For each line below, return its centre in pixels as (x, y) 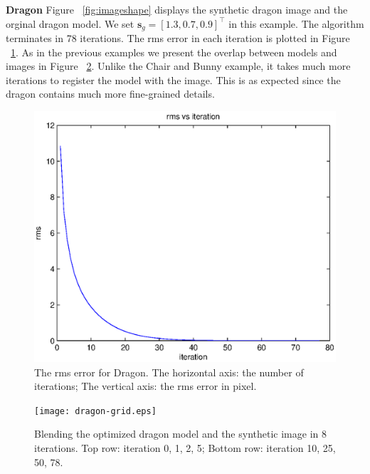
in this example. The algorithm (296, 23)
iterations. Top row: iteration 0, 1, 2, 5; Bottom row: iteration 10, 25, (185, 448)
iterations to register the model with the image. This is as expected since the (173, 79)
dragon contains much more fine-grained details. (110, 94)
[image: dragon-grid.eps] (95, 411)
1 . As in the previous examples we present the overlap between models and (174, 52)
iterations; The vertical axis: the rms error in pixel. (146, 386)
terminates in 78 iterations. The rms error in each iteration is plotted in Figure (178, 38)
